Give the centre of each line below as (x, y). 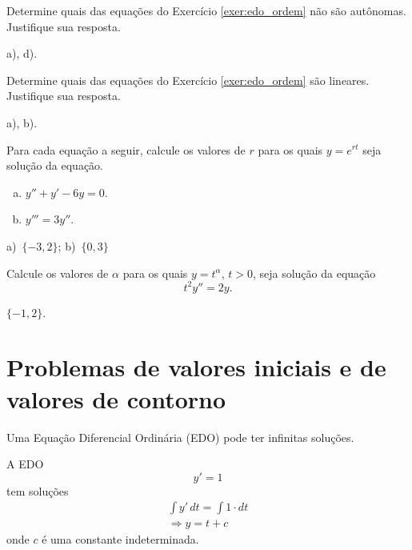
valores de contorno (116, 398)
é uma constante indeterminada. (120, 539)
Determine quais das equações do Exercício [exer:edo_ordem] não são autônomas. (206, 10)
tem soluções (38, 490)
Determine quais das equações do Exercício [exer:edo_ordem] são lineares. (188, 80)
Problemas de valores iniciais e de (196, 367)
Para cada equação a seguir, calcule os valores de (126, 149)
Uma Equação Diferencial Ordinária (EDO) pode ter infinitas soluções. (180, 437)
